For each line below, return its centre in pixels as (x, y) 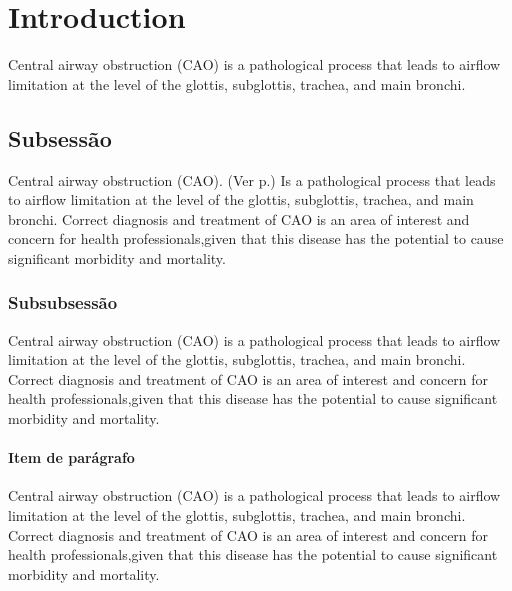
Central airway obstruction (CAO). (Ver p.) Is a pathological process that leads (252, 179)
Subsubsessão (63, 302)
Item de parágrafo (71, 457)
